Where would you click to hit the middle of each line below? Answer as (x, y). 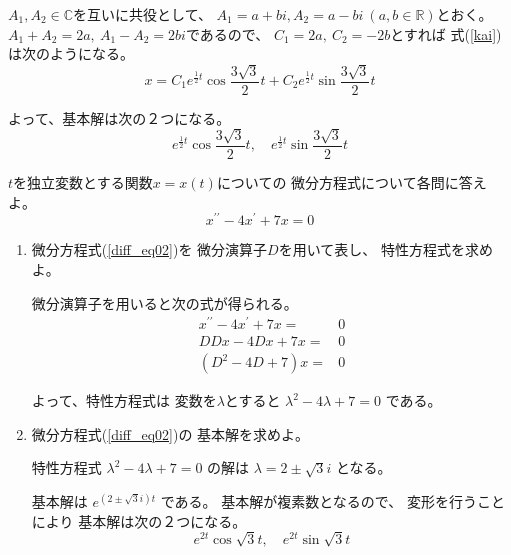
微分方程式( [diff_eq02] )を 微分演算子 (149, 249)
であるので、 (227, 33)
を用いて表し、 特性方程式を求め (385, 249)
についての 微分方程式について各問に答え (351, 182)
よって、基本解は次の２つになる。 (119, 117)
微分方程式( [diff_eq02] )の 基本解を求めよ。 (170, 433)
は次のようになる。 (71, 53)
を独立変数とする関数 (83, 182)
